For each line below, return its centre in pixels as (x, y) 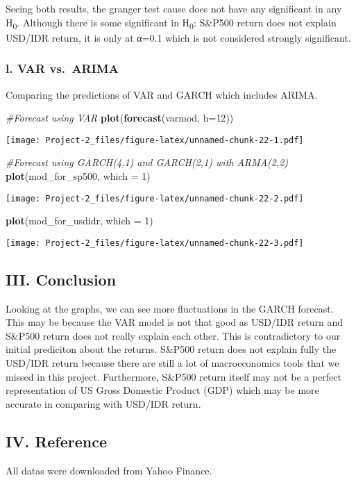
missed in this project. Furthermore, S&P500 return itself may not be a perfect (173, 376)
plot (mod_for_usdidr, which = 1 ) (79, 221)
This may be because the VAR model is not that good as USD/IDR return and (175, 322)
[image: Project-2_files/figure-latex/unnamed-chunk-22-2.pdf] (155, 198)
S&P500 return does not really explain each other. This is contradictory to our (173, 335)
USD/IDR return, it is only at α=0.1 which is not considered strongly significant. (178, 37)
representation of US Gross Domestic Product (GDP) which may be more (162, 390)
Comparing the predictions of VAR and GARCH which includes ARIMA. (162, 94)
